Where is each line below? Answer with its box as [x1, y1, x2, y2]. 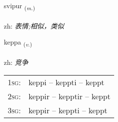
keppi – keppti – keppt [28, 76, 105, 88]
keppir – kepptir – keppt [28, 90, 111, 102]
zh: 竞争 [4, 57, 28, 67]
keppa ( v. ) [4, 37, 32, 48]
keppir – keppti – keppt [28, 104, 107, 116]
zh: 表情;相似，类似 [4, 20, 64, 30]
